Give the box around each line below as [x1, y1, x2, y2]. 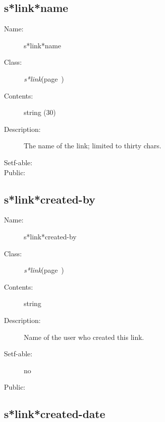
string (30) [24, 107, 56, 117]
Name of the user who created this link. [24, 331, 144, 342]
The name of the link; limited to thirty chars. [24, 140, 162, 151]
